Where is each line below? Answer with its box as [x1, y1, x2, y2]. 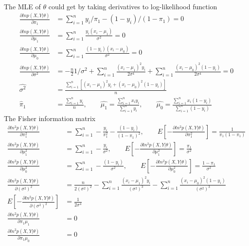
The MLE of [4, 1, 41, 11]
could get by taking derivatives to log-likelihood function [48, 1, 217, 11]
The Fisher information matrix [4, 113, 96, 123]
